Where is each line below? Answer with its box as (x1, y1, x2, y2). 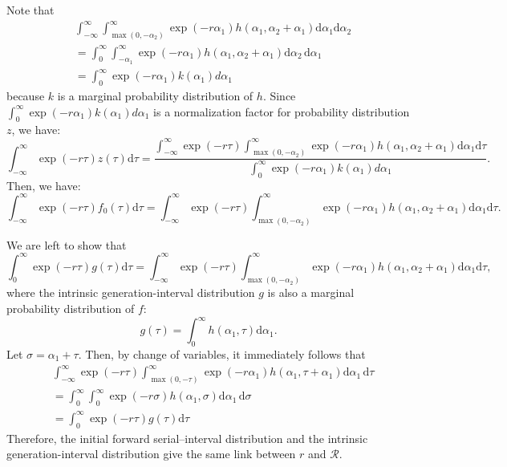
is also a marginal (267, 284, 355, 301)
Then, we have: (6, 177, 81, 193)
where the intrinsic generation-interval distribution (6, 284, 255, 301)
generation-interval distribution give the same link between (6, 445, 296, 462)
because (6, 87, 45, 104)
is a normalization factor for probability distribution (153, 103, 410, 120)
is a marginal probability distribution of (57, 87, 253, 104)
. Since (262, 87, 296, 104)
